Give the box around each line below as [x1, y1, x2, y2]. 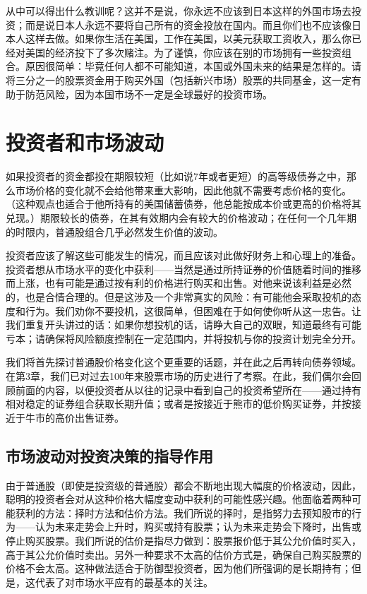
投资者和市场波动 [6, 128, 164, 157]
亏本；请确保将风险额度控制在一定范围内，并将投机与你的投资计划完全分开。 [6, 331, 361, 345]
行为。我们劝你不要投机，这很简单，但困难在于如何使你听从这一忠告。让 [25, 303, 361, 318]
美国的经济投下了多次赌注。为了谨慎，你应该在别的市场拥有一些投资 [25, 44, 342, 59]
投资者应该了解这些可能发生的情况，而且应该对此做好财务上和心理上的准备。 [6, 248, 361, 263]
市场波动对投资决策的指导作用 [6, 444, 213, 466]
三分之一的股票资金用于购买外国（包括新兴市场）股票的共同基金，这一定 [15, 72, 351, 87]
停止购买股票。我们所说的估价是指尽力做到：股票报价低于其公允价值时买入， [6, 533, 361, 547]
